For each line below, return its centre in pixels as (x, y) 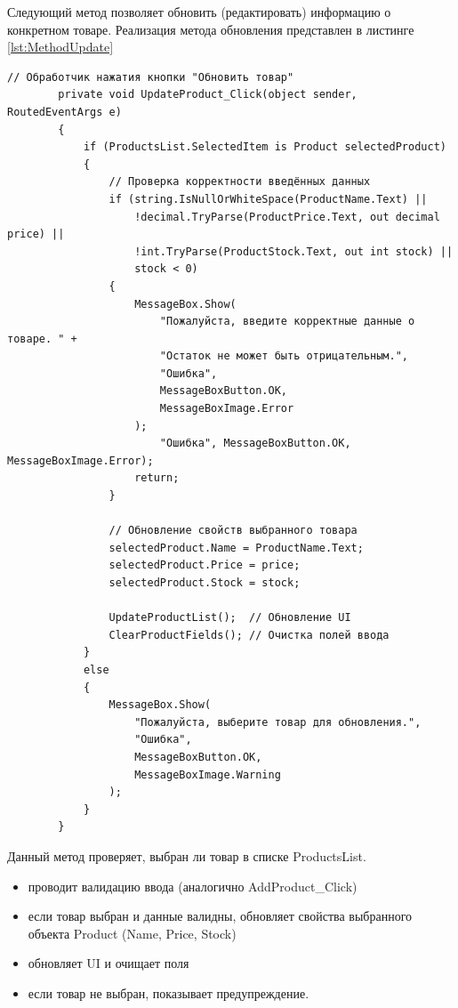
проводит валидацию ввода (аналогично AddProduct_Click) (193, 886)
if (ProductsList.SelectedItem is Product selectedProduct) (265, 147)
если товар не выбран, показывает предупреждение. (169, 992)
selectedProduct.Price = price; (205, 565)
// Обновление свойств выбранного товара (233, 531)
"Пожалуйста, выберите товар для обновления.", (278, 722)
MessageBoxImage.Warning (208, 774)
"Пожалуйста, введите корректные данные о (287, 322)
